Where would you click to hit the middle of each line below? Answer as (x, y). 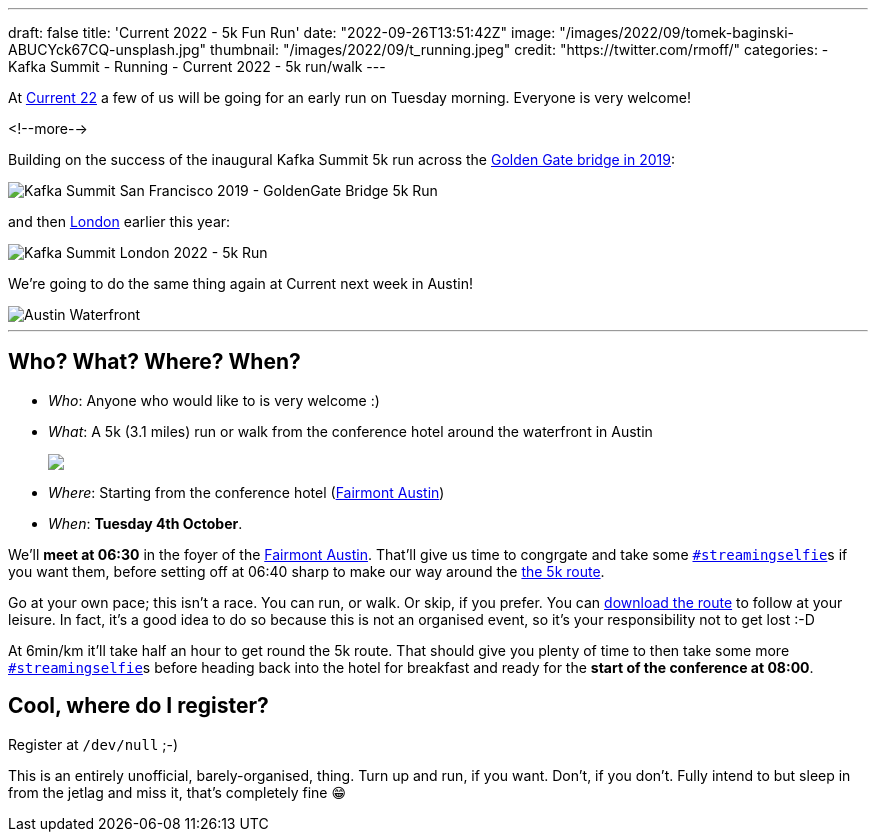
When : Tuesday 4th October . (145, 523)
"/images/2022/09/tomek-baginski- (677, 32)
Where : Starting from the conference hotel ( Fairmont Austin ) (246, 492)
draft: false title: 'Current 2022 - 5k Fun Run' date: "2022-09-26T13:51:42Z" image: (282, 32)
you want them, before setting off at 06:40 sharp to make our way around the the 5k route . (306, 571)
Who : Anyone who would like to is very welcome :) (214, 400)
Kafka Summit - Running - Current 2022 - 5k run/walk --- (197, 66)
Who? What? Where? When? (154, 362)
